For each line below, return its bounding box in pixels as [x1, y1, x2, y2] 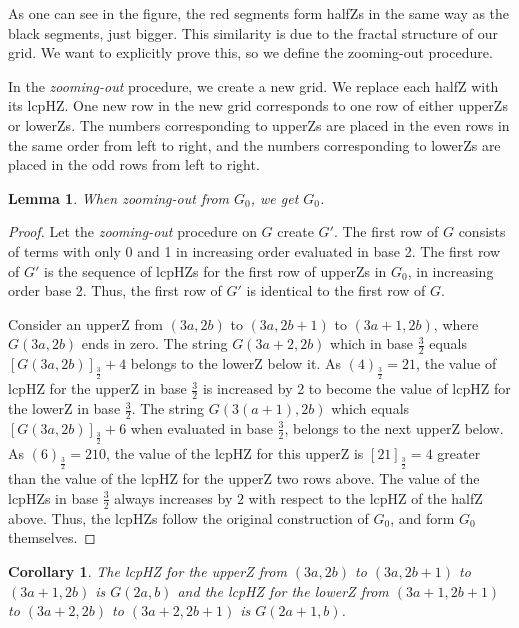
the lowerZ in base [8, 398, 121, 419]
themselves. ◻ [8, 527, 96, 548]
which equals [331, 398, 410, 419]
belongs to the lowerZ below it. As [130, 353, 342, 374]
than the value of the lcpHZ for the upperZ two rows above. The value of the [8, 468, 480, 489]
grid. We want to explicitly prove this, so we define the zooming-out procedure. [8, 42, 493, 63]
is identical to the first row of [246, 280, 426, 301]
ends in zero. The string [81, 333, 228, 354]
